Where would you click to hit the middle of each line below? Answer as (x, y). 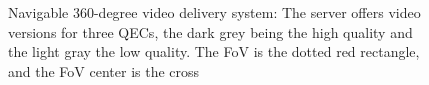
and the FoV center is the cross (104, 70)
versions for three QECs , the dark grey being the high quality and (210, 31)
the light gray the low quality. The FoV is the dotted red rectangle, (214, 51)
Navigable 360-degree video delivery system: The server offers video (214, 12)
